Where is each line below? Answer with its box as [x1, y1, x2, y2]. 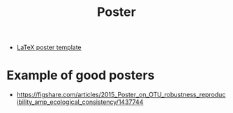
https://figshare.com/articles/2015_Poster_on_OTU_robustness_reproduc [16, 91, 226, 99]
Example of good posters [6, 67, 155, 83]
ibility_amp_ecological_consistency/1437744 [16, 98, 144, 106]
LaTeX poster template [16, 43, 82, 52]
